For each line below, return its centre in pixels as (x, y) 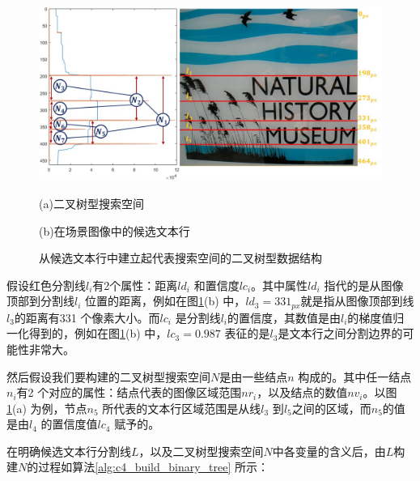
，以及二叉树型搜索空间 (201, 451)
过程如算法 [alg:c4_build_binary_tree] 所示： (154, 467)
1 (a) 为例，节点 (47, 408)
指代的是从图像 (364, 285)
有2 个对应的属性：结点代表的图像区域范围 (129, 392)
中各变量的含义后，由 (329, 451)
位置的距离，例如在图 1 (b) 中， (165, 301)
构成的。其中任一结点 (355, 376)
